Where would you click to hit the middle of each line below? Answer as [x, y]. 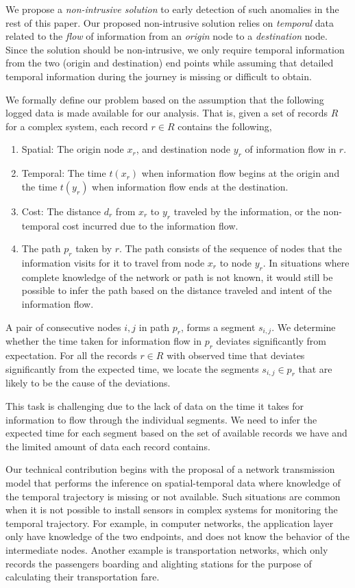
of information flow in [291, 149]
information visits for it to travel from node [113, 262]
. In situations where [306, 262]
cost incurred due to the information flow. [150, 225]
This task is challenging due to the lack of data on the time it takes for [155, 406]
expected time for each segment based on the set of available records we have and [176, 433]
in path [154, 327]
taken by [94, 248]
